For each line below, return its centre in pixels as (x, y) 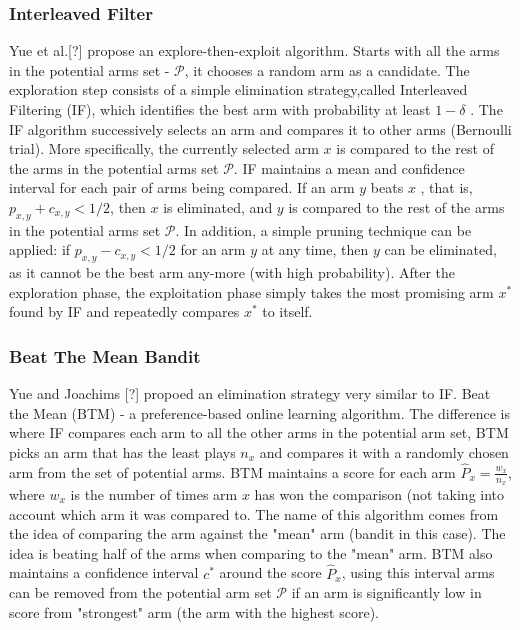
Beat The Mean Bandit (105, 355)
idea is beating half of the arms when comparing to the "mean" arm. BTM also (251, 552)
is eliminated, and (218, 206)
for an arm (213, 249)
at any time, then (315, 249)
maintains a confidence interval (104, 572)
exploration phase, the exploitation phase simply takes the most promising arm (251, 291)
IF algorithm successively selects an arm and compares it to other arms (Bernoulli (260, 128)
